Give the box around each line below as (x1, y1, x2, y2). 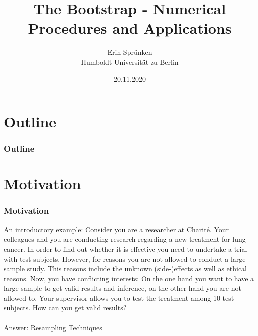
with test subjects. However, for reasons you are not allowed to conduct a (4, 253, 229, 264)
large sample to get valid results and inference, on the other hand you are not (4, 283, 241, 293)
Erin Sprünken (107, 47, 152, 57)
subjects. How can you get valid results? (4, 302, 127, 313)
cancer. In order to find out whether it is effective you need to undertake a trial (4, 243, 247, 254)
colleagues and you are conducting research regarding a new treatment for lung (4, 234, 246, 244)
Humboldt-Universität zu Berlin (81, 56, 179, 67)
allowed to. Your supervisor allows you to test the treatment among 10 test (4, 292, 234, 303)
